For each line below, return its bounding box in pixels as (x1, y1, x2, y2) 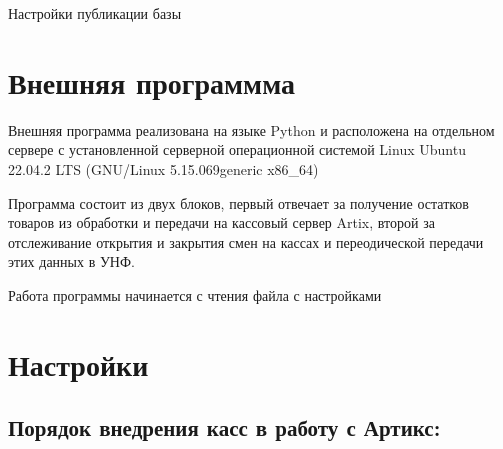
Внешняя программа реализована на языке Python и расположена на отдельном (8, 119, 495, 140)
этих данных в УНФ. (8, 251, 135, 272)
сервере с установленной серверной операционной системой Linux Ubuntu (8, 139, 466, 160)
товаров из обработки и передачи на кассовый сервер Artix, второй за (8, 212, 435, 233)
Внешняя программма (8, 61, 296, 102)
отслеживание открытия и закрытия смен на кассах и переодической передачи (8, 231, 484, 252)
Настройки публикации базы (8, 3, 182, 23)
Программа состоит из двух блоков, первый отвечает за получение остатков (8, 192, 469, 213)
